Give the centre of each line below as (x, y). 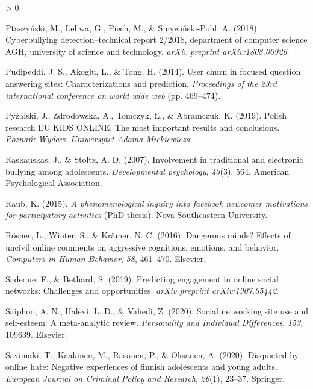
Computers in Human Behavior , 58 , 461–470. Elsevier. (106, 259)
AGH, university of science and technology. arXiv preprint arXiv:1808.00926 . (147, 51)
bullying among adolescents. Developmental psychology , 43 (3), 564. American (147, 171)
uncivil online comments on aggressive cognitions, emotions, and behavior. (142, 247)
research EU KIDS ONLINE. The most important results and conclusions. (143, 127)
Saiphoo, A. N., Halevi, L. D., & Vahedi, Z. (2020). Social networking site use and (157, 310)
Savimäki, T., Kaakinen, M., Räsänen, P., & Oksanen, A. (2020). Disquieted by (152, 354)
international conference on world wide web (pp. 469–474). (113, 95)
